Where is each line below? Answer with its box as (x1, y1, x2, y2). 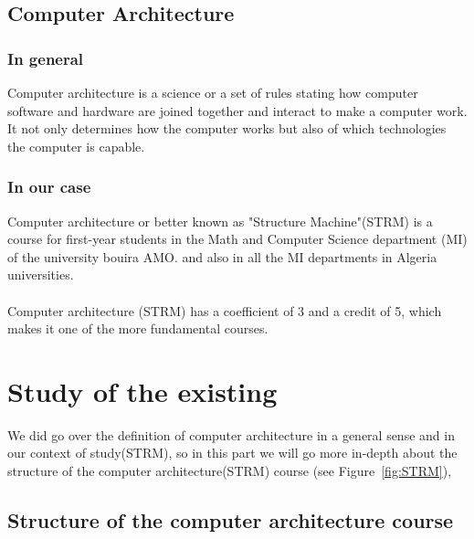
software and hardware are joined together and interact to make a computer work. (7, 100, 468, 120)
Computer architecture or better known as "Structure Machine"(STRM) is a (7, 211, 433, 230)
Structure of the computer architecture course (7, 506, 454, 534)
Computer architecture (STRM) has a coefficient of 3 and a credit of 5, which (7, 301, 442, 320)
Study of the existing (7, 372, 278, 409)
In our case (7, 175, 91, 198)
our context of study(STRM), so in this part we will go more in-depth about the (7, 443, 458, 462)
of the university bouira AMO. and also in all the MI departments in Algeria (7, 247, 437, 266)
